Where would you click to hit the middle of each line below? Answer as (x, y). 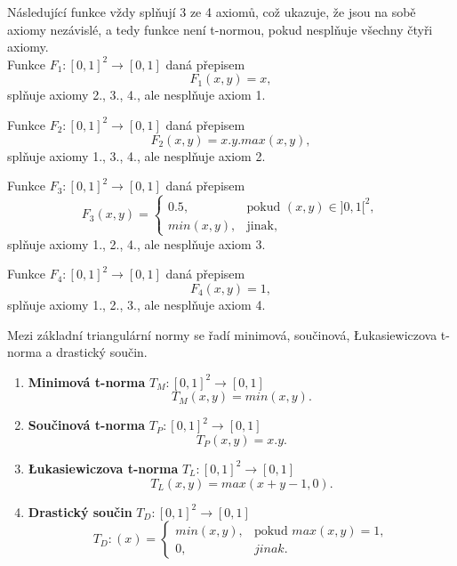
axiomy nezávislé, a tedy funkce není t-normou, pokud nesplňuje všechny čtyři (220, 29)
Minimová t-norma (87, 381)
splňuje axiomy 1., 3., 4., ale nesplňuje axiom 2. (136, 155)
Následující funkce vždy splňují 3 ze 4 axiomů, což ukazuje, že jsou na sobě (212, 12)
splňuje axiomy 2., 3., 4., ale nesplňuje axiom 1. (136, 95)
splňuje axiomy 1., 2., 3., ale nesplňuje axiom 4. (136, 304)
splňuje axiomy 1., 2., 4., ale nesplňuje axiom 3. (136, 243)
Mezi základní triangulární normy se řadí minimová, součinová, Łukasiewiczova (222, 334)
